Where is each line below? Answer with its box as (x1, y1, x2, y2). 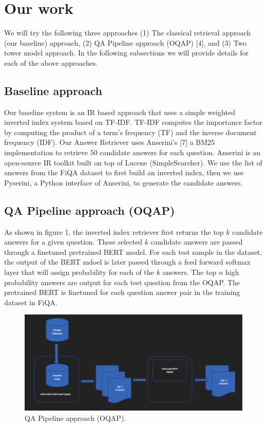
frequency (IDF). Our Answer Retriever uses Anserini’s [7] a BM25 (4, 137, 215, 147)
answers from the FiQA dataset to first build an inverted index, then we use (4, 167, 244, 178)
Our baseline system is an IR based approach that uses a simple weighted (4, 106, 236, 117)
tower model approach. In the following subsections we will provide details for (4, 47, 249, 58)
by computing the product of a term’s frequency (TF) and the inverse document (4, 126, 257, 137)
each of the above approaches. (4, 57, 98, 68)
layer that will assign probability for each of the (4, 267, 154, 277)
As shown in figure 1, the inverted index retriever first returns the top (4, 226, 224, 237)
